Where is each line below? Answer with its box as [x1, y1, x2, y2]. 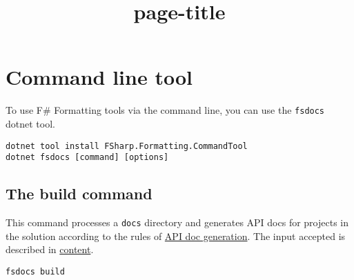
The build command [6, 183, 153, 204]
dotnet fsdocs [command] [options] [6, 152, 169, 163]
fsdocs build [6, 266, 65, 277]
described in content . [6, 242, 94, 257]
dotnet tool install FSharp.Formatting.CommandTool [6, 141, 248, 151]
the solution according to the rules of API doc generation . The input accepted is [6, 228, 346, 243]
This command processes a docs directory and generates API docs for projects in [6, 215, 349, 230]
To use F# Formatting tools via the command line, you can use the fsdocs [6, 103, 325, 117]
